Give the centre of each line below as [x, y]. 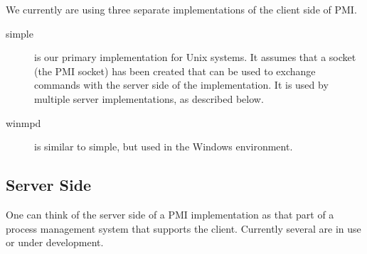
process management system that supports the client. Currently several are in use [183, 228]
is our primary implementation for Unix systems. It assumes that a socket [195, 57]
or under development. [55, 242]
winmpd [23, 122]
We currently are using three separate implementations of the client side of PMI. [181, 9]
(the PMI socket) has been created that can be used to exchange [175, 71]
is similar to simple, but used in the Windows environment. [164, 147]
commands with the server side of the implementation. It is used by [181, 85]
